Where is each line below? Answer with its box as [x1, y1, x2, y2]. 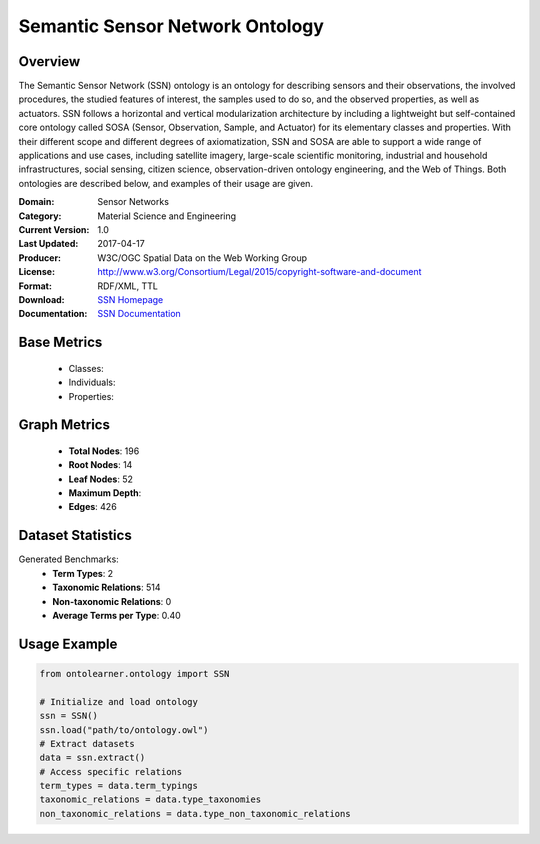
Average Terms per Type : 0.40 [52, 609, 182, 621]
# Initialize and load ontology [39, 696, 199, 707]
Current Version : [18, 223, 90, 235]
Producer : [18, 251, 62, 264]
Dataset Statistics [18, 527, 132, 544]
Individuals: [68, 376, 116, 389]
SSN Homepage [97, 293, 164, 305]
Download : [18, 293, 65, 305]
